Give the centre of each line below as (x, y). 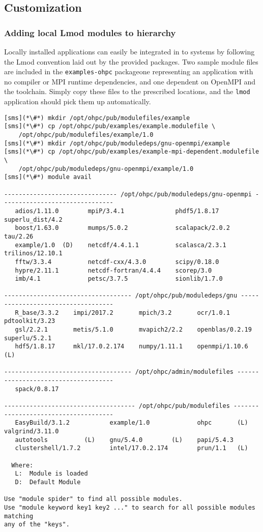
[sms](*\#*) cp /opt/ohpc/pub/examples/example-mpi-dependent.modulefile (132, 152)
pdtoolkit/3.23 (30, 321)
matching (19, 516)
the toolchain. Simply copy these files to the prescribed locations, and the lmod (127, 91)
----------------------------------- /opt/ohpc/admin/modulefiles (119, 372)
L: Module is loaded (51, 474)
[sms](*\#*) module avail (48, 177)
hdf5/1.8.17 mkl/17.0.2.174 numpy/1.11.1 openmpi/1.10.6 (131, 347)
